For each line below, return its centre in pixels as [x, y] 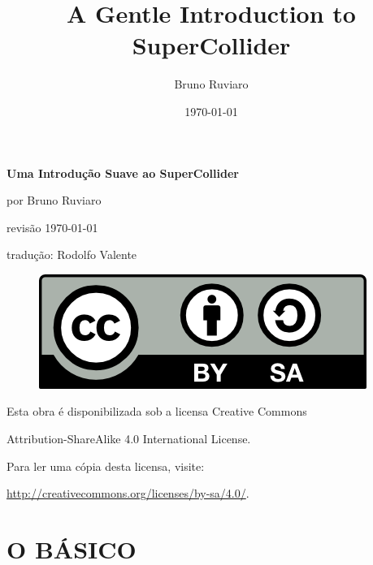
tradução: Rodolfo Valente [72, 254]
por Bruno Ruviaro [54, 200]
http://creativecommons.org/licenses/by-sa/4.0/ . [128, 493]
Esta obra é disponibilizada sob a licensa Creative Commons [157, 411]
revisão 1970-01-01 [52, 227]
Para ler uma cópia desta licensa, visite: [106, 466]
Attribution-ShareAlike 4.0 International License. [129, 439]
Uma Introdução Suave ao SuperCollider [123, 173]
